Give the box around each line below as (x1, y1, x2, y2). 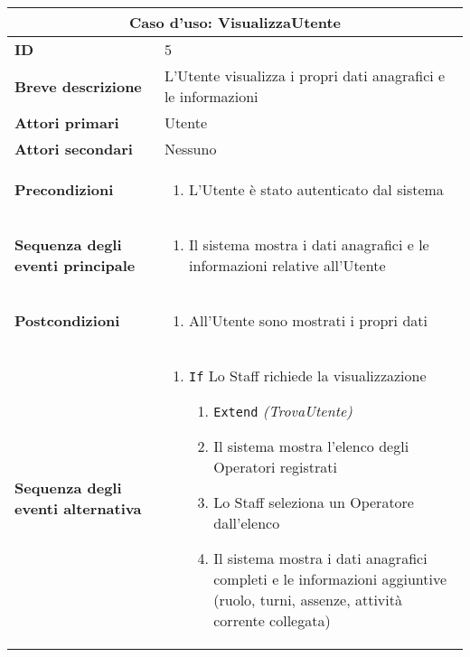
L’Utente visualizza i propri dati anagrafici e (164, 65, 446, 86)
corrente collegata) (213, 610, 331, 631)
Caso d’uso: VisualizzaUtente (128, 12, 342, 33)
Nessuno (164, 138, 217, 159)
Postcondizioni (14, 310, 120, 331)
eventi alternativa (14, 498, 142, 519)
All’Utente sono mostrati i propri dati (189, 310, 428, 331)
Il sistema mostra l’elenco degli (213, 436, 409, 456)
